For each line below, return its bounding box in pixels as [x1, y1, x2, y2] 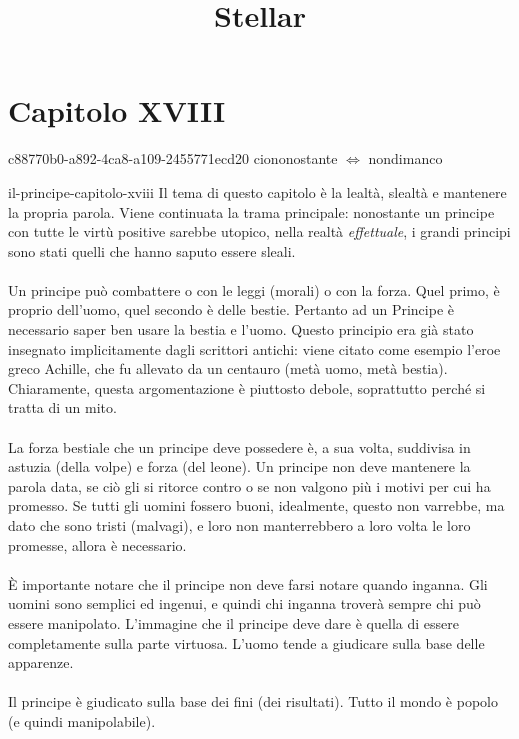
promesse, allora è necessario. [8, 534, 187, 555]
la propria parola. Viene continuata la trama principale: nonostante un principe [8, 201, 495, 222]
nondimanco [368, 148, 443, 169]
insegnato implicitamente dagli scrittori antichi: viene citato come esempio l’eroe [8, 338, 501, 359]
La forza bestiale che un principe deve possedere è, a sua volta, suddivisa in [8, 436, 471, 457]
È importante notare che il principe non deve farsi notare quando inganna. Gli [8, 573, 488, 594]
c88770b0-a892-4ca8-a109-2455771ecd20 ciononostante [8, 148, 338, 169]
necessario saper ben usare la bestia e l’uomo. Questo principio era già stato [8, 319, 474, 340]
